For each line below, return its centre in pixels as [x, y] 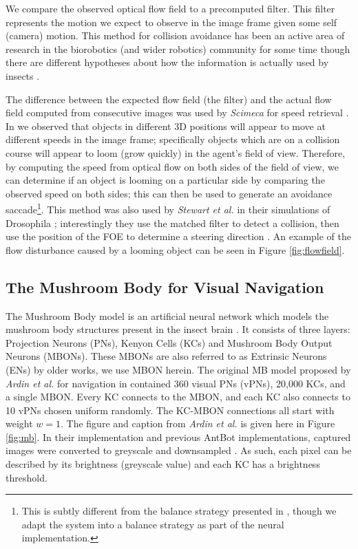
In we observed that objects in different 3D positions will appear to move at [166, 126]
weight [19, 423]
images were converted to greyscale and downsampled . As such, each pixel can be [179, 450]
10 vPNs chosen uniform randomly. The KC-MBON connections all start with [170, 410]
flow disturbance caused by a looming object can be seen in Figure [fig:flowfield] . [175, 249]
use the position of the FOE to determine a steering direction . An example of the [178, 236]
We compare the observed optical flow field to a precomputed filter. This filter [170, 8]
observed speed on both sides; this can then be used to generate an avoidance [169, 193]
